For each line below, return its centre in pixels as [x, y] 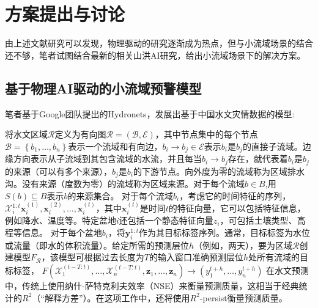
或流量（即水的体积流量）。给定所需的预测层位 [97, 245]
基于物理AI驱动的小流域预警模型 [103, 88]
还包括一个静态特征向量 [166, 220]
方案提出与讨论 [65, 14]
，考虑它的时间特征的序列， [235, 195]
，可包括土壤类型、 [258, 220]
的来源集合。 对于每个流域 [120, 195]
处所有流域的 [274, 257]
